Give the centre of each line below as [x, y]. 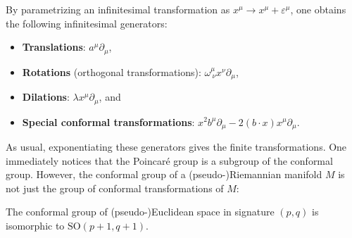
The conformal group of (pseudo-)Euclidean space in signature [140, 212]
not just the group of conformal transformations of [115, 188]
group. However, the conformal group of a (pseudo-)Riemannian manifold [164, 174]
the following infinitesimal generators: [87, 23]
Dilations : [46, 97]
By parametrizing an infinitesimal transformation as [118, 9]
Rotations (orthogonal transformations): [112, 71]
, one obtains [318, 9]
